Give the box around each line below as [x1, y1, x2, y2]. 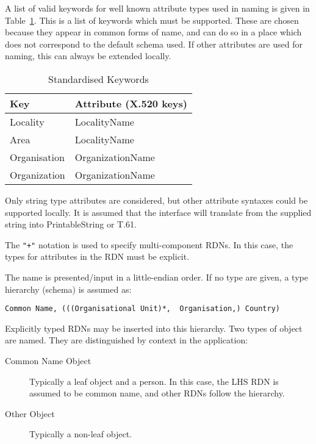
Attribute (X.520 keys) [74, 96, 187, 110]
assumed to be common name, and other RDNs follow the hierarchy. [29, 387, 285, 399]
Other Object [5, 407, 55, 420]
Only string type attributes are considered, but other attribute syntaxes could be [5, 193, 308, 206]
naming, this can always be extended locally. [5, 49, 171, 62]
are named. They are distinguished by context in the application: [5, 334, 248, 346]
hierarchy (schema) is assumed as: [5, 282, 132, 295]
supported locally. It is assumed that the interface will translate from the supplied [5, 206, 312, 218]
